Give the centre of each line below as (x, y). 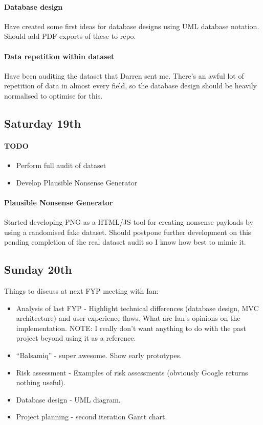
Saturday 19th (43, 123)
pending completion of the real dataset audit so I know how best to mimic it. (125, 242)
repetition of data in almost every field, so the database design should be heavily (130, 86)
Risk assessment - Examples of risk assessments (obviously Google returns (132, 372)
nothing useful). (41, 382)
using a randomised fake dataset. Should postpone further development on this (128, 232)
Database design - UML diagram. (68, 399)
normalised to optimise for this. (53, 95)
